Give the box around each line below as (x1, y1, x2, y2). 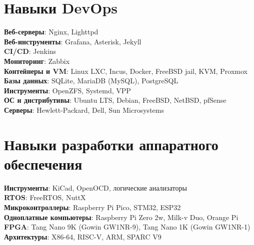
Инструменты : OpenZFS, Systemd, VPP (4, 85, 131, 95)
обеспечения (4, 153, 82, 174)
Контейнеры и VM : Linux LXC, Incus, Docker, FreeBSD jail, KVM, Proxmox (4, 65, 247, 76)
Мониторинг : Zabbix (4, 55, 70, 66)
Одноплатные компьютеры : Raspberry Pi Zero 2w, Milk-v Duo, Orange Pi (4, 212, 238, 222)
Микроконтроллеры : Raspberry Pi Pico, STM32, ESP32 (4, 202, 181, 212)
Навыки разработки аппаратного (4, 134, 218, 154)
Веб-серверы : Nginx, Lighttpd (4, 26, 98, 37)
